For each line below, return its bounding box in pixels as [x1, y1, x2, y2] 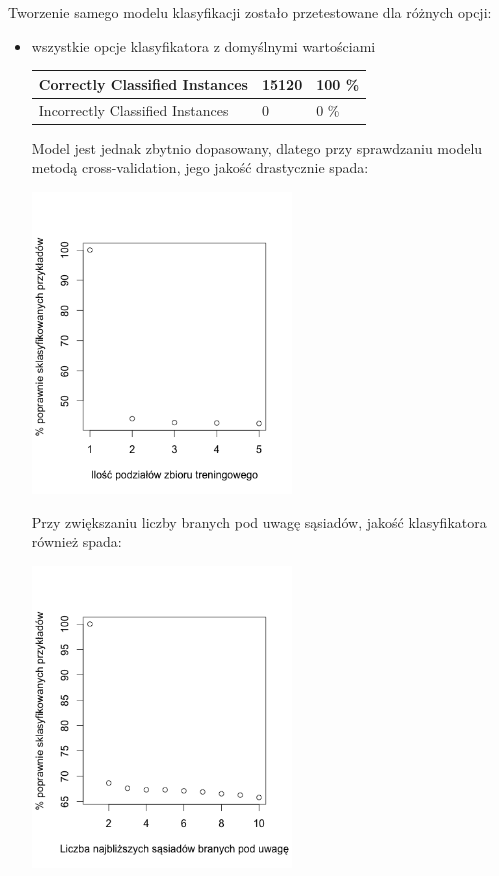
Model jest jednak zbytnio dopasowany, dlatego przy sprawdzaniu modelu [31, 137, 483, 158]
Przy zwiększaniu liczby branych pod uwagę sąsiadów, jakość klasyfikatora [31, 511, 487, 532]
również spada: [31, 531, 122, 552]
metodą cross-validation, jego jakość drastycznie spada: [31, 157, 369, 178]
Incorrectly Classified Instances [38, 99, 229, 120]
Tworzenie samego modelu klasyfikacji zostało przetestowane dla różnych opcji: [8, 2, 492, 22]
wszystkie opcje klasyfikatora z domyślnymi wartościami [31, 35, 376, 56]
